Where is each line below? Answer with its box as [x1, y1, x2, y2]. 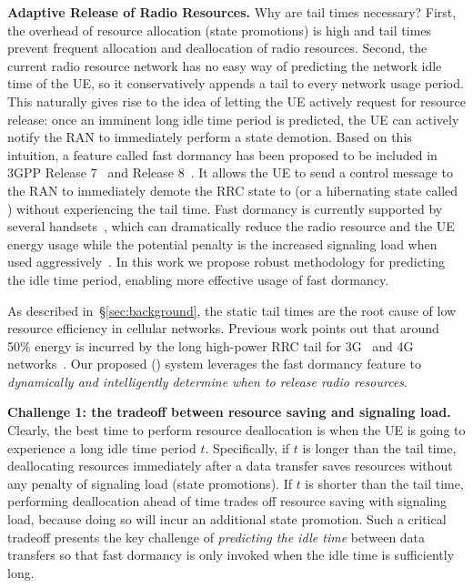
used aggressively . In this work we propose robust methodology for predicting [7, 252, 445, 271]
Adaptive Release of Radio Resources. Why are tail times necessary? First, [7, 3, 457, 21]
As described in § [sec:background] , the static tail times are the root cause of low [7, 300, 457, 319]
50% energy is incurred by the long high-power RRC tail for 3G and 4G [7, 336, 414, 355]
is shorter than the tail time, [305, 473, 464, 492]
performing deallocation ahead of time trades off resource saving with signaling [7, 492, 448, 511]
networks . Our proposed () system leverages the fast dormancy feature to [7, 354, 421, 373]
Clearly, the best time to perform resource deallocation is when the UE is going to [7, 421, 466, 440]
